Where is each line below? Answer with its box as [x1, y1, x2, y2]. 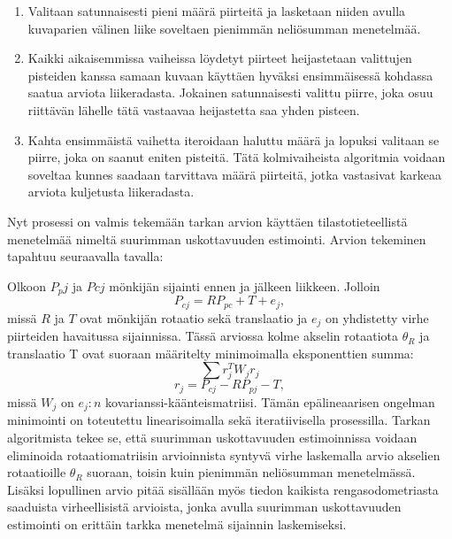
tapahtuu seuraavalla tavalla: [7, 247, 164, 266]
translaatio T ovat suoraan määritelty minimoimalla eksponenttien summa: [7, 343, 414, 362]
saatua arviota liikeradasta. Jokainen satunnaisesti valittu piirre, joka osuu [27, 83, 433, 102]
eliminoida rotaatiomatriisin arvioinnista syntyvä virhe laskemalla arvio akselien [7, 445, 441, 464]
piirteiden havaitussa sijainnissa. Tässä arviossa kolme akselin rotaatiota [7, 327, 398, 345]
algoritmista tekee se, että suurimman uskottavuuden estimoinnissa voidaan [7, 427, 418, 446]
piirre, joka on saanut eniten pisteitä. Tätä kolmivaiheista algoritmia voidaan [27, 148, 446, 166]
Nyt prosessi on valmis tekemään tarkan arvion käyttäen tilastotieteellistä [7, 212, 408, 230]
